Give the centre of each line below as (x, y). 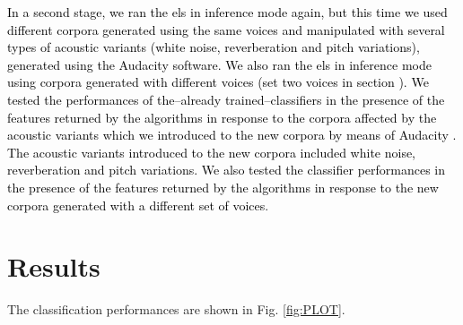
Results (54, 266)
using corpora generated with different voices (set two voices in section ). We (218, 82)
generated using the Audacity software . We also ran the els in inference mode (219, 64)
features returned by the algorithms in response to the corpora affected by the (222, 117)
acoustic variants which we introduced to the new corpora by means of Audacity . (232, 135)
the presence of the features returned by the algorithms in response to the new (223, 187)
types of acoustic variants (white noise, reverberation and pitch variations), (214, 47)
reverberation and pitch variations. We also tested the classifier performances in (227, 170)
